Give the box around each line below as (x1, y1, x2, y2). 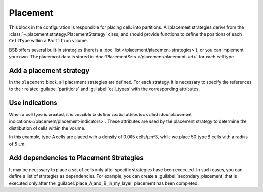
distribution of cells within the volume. (9, 125, 86, 131)
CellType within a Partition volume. (9, 38, 88, 44)
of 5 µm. (9, 141, 26, 147)
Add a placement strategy (9, 66, 90, 75)
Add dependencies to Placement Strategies (9, 154, 144, 162)
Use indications (9, 99, 58, 107)
